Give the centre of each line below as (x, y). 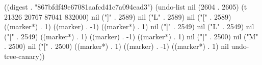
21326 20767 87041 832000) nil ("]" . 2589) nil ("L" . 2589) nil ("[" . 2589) (118, 16)
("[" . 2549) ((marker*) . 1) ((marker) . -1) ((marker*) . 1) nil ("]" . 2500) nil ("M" (131, 36)
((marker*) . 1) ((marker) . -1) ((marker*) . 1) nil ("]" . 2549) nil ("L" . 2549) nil (129, 26)
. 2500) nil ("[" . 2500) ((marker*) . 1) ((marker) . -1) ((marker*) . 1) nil (116, 46)
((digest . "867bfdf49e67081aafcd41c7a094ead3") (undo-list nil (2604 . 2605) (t (126, 7)
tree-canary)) (24, 56)
